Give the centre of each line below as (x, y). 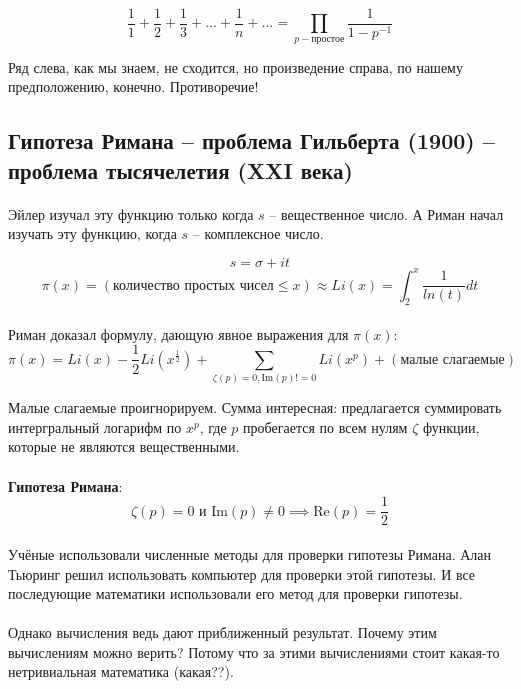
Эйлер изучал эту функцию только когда (131, 213)
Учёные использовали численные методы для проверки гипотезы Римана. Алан (250, 553)
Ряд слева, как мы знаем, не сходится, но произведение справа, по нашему (235, 66)
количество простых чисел (193, 285)
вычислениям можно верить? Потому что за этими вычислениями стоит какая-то (254, 651)
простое (328, 38)
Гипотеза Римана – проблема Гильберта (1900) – (251, 140)
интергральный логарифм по (95, 426)
